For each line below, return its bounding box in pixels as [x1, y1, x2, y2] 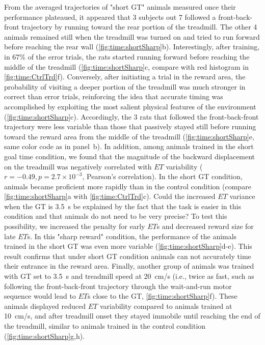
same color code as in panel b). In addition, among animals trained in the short [4, 141, 254, 152]
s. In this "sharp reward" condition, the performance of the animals [27, 231, 237, 241]
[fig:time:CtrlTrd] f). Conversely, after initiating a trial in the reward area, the [4, 71, 246, 82]
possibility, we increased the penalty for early [4, 221, 145, 232]
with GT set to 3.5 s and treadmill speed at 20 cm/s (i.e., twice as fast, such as [4, 271, 254, 281]
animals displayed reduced [4, 300, 86, 311]
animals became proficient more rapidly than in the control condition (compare [4, 181, 251, 191]
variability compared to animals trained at [99, 300, 232, 311]
